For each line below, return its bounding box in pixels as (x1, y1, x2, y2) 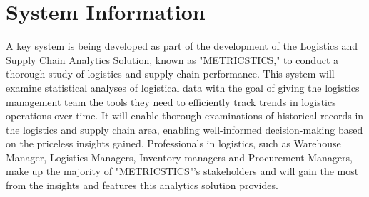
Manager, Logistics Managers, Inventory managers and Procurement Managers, (6, 149, 353, 164)
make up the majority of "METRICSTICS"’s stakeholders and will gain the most (6, 164, 359, 179)
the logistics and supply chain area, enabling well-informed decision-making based (6, 122, 363, 137)
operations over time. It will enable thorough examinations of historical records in (6, 108, 364, 123)
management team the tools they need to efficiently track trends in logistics (6, 94, 336, 109)
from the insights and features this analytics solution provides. (6, 178, 278, 193)
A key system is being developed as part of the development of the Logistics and (6, 38, 358, 53)
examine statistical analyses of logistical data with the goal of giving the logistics (6, 80, 360, 95)
